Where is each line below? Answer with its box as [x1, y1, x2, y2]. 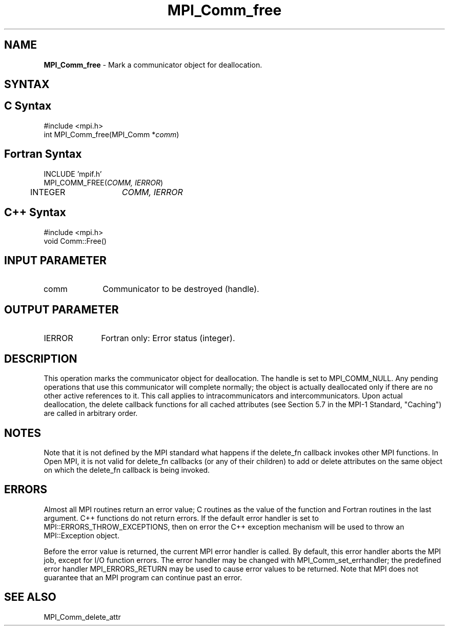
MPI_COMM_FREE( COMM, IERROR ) [44, 178, 164, 187]
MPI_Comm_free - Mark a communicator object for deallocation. [44, 60, 262, 69]
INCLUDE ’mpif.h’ [44, 169, 102, 178]
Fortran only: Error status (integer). [101, 333, 235, 344]
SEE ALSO [4, 591, 56, 604]
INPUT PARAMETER [4, 254, 107, 267]
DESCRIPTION [4, 352, 77, 365]
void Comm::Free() [44, 236, 107, 245]
